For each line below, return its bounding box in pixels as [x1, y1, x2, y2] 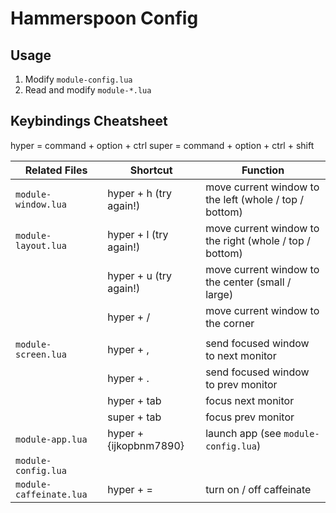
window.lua [15, 198, 67, 210]
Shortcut [129, 163, 173, 177]
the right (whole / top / [205, 233, 311, 247]
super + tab [107, 410, 162, 424]
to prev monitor [205, 377, 278, 391]
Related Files [24, 163, 88, 177]
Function [241, 163, 285, 177]
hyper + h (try [107, 186, 173, 200]
